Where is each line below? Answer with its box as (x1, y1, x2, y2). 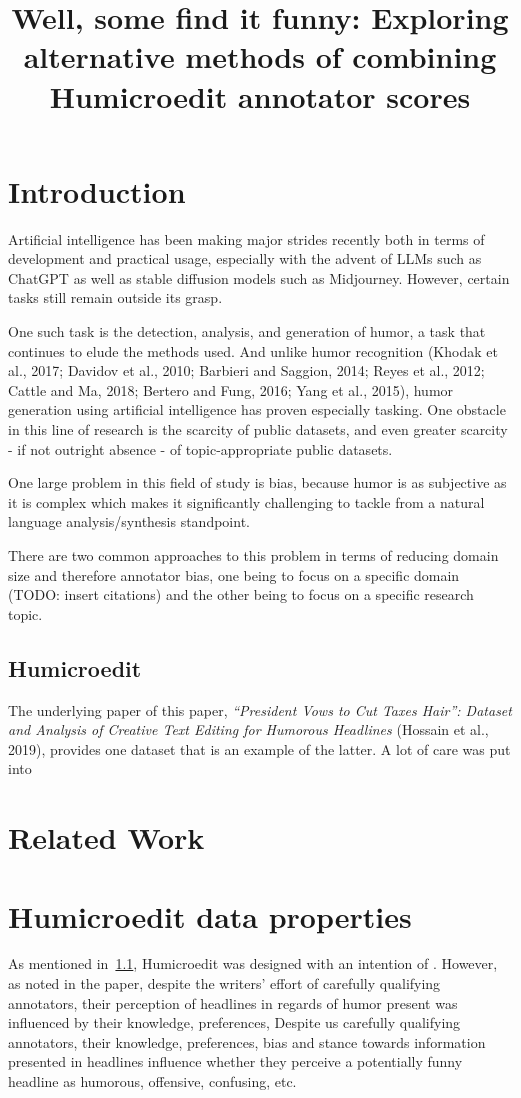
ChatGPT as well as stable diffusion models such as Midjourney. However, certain (8, 267, 510, 288)
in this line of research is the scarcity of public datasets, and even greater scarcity (8, 419, 508, 440)
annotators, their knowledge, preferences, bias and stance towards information (8, 1031, 486, 1052)
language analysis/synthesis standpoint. (8, 511, 250, 532)
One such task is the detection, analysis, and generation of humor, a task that (8, 321, 486, 342)
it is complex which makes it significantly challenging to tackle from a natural (8, 491, 485, 512)
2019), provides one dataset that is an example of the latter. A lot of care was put (8, 738, 511, 759)
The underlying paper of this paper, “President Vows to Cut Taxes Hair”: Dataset (8, 699, 512, 720)
